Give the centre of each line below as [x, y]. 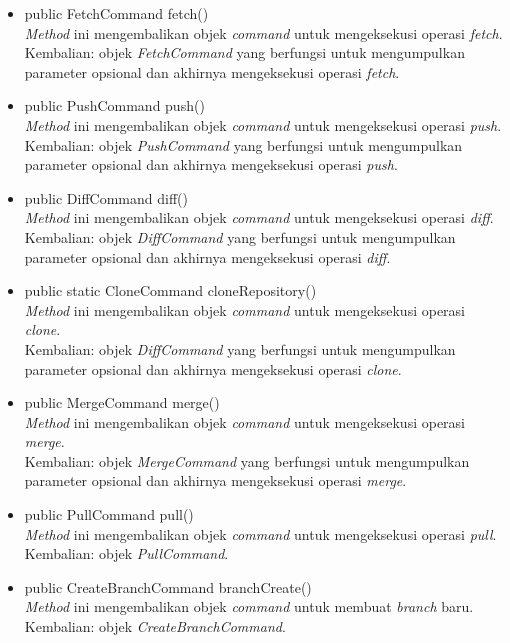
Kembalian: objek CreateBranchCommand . [155, 626]
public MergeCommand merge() [122, 402]
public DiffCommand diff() [106, 197]
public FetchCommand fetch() [116, 13]
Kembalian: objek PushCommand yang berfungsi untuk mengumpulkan [243, 144]
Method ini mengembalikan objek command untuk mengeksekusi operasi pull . [260, 533]
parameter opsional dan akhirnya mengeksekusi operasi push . [211, 164]
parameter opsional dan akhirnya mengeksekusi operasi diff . [207, 256]
